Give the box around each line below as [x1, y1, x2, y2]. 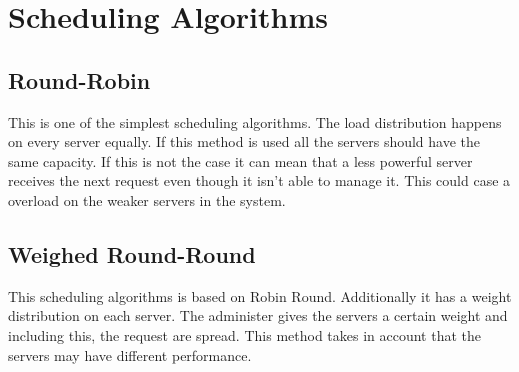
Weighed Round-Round [8, 238, 256, 269]
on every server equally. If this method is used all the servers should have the [8, 131, 481, 152]
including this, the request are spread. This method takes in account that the [8, 324, 482, 345]
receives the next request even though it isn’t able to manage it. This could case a [8, 170, 511, 191]
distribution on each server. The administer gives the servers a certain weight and [8, 305, 508, 326]
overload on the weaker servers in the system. [8, 189, 286, 210]
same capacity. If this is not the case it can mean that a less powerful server [8, 150, 473, 171]
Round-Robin [8, 64, 151, 95]
